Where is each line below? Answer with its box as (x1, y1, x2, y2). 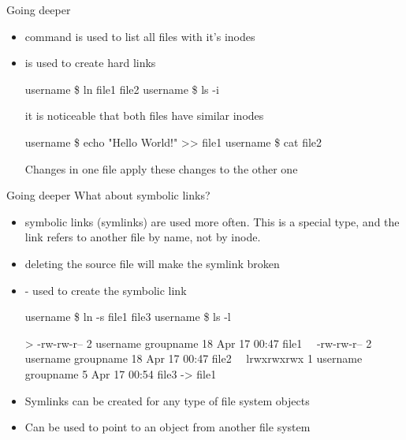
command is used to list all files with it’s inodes (24, 28, 255, 44)
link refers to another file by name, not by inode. (24, 229, 261, 245)
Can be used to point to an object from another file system (24, 419, 311, 435)
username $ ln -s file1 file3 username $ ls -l (24, 308, 231, 325)
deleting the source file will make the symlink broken (24, 255, 280, 271)
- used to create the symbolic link (24, 282, 187, 298)
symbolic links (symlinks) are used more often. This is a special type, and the (24, 213, 400, 229)
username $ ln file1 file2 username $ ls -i (24, 80, 219, 97)
